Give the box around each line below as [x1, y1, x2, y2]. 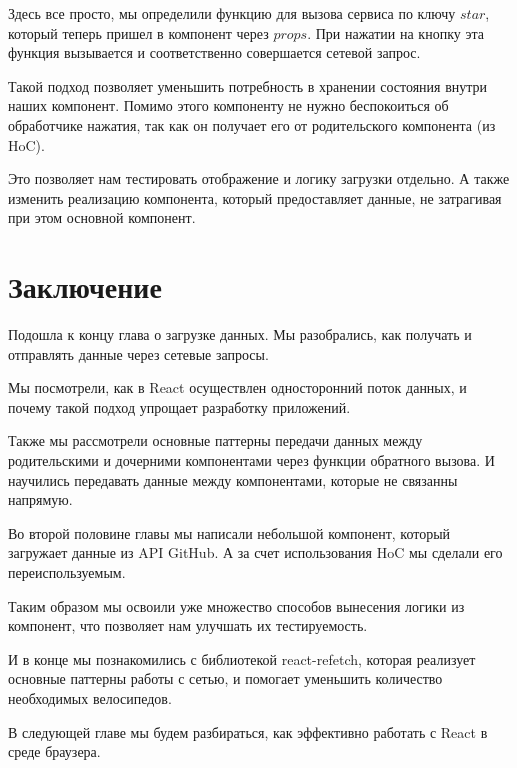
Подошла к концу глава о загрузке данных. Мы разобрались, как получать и [8, 324, 472, 345]
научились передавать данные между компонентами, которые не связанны [8, 469, 458, 490]
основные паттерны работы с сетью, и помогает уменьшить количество [8, 668, 443, 689]
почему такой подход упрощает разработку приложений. [8, 396, 351, 417]
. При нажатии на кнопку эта [307, 22, 484, 43]
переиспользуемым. [8, 562, 126, 582]
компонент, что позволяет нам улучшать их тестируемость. [8, 615, 368, 636]
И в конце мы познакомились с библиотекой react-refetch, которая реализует [8, 648, 476, 669]
